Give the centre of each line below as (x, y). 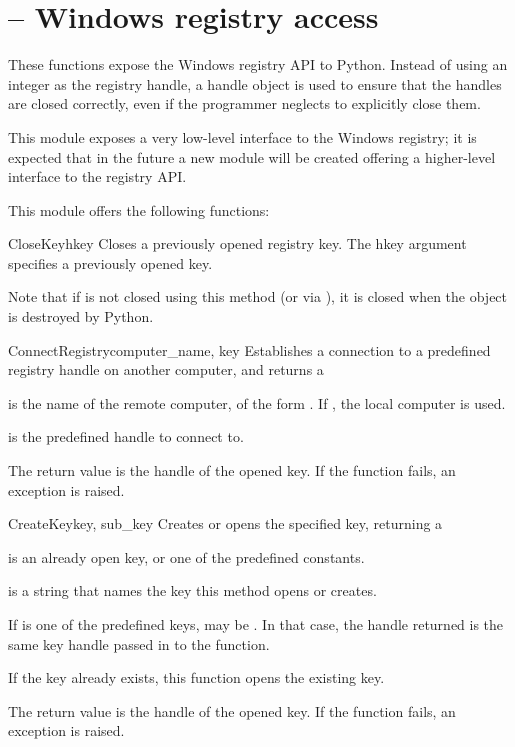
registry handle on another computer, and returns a (166, 369)
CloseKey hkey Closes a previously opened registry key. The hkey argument (237, 243)
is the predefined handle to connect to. (126, 436)
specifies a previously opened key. (110, 262)
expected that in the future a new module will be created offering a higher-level (252, 156)
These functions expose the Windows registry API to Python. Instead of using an (258, 64)
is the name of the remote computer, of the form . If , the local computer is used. (257, 402)
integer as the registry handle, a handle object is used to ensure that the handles (255, 83)
